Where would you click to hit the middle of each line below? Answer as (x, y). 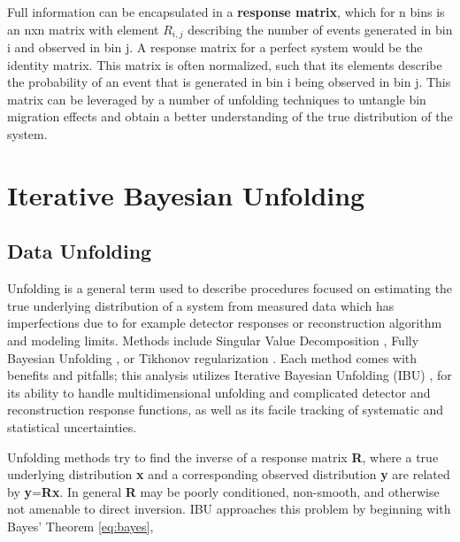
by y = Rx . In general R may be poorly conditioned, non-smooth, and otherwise (223, 491)
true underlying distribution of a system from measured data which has (201, 305)
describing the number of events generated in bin (320, 29)
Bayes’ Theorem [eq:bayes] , (80, 526)
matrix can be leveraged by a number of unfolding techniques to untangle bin (217, 99)
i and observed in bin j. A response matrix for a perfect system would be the (215, 47)
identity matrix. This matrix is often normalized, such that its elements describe (225, 64)
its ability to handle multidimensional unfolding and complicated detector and (219, 392)
